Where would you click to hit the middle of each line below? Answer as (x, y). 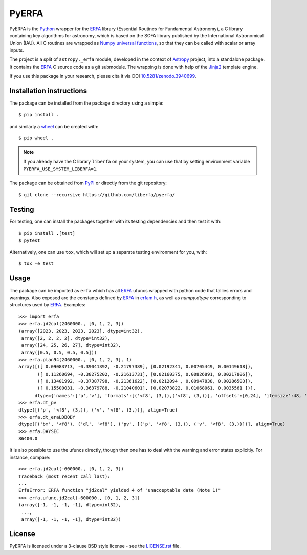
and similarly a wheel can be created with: (54, 126)
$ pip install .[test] (47, 233)
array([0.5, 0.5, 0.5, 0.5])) (59, 353)
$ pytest (29, 240)
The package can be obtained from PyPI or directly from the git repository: (88, 183)
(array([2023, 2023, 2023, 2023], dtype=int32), (81, 331)
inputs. (17, 50)
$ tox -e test (36, 264)
